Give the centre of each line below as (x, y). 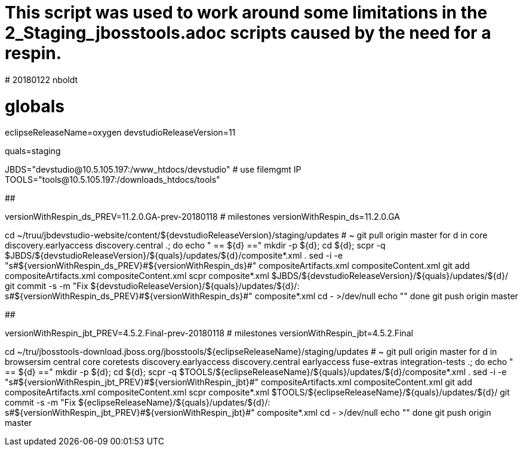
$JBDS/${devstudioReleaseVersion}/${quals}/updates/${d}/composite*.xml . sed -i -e (174, 256)
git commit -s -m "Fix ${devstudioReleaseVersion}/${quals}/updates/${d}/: (152, 286)
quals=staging (33, 151)
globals (35, 106)
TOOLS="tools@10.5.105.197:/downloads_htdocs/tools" (113, 180)
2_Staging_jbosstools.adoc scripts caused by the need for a (248, 33)
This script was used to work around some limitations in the (246, 13)
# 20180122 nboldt (41, 79)
